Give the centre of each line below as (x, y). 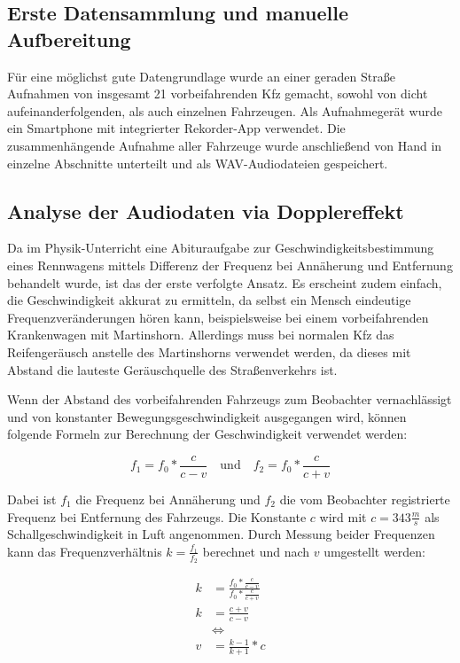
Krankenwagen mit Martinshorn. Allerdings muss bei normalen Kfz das (201, 335)
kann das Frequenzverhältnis (85, 551)
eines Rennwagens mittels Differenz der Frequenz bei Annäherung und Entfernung (230, 265)
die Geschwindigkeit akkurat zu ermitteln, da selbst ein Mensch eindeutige (209, 300)
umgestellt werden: (374, 551)
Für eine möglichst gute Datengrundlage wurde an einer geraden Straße (201, 76)
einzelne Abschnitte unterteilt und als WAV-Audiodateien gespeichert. (198, 163)
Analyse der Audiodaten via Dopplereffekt (206, 211)
